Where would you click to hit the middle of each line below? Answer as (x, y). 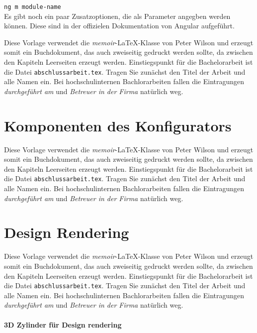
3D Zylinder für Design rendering (63, 324)
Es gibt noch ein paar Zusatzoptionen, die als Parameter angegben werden (117, 16)
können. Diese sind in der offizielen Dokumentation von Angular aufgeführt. (119, 26)
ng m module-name (33, 7)
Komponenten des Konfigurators (118, 125)
